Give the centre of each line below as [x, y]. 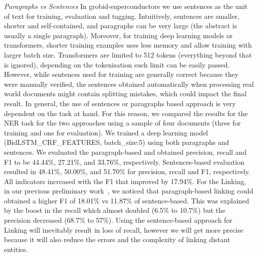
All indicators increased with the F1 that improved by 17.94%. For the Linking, [125, 181]
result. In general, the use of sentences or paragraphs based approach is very [120, 103]
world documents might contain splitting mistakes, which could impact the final [125, 94]
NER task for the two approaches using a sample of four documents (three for [123, 123]
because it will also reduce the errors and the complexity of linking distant [117, 239]
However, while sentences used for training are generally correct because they [121, 74]
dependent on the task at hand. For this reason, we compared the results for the [126, 113]
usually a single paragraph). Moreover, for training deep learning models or [118, 35]
